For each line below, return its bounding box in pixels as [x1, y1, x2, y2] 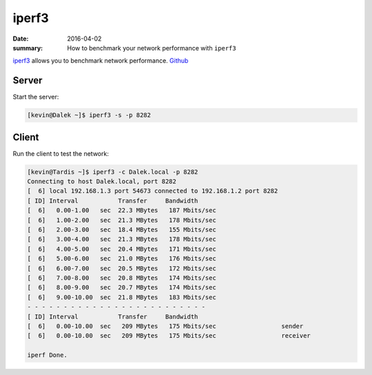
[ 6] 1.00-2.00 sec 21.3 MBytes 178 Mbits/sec [27, 216, 216, 224]
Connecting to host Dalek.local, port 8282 [27, 178, 177, 185]
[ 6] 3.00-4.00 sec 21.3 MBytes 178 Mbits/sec [27, 235, 216, 243]
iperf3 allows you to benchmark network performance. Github [12, 57, 189, 65]
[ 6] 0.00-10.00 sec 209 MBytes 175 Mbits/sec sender [27, 322, 304, 330]
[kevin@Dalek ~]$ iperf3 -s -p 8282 [27, 111, 152, 119]
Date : [12, 34, 29, 43]
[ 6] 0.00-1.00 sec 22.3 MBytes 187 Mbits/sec [27, 207, 216, 214]
